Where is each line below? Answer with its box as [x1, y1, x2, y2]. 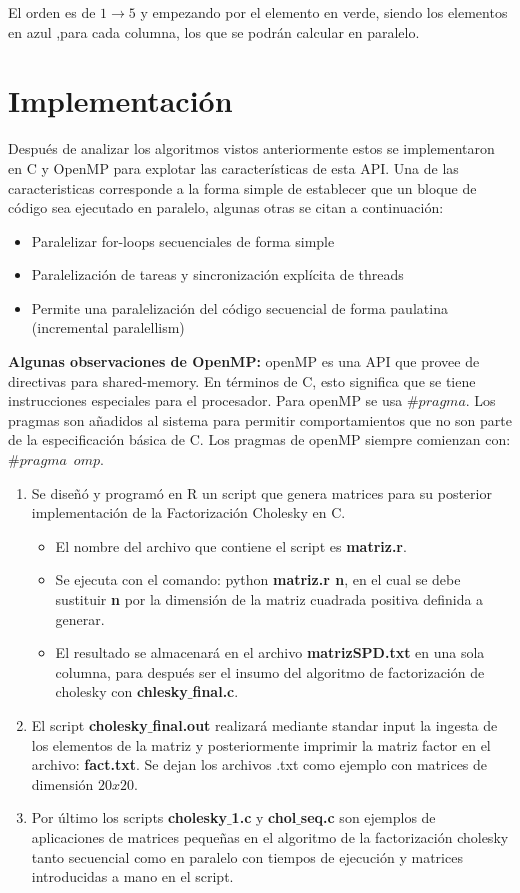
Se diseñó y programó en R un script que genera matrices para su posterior [31, 482, 492, 503]
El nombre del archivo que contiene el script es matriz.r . [55, 535, 407, 556]
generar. [55, 608, 105, 629]
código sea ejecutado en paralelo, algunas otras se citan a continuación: [8, 197, 444, 218]
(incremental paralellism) [31, 317, 185, 338]
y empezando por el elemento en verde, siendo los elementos [140, 2, 508, 22]
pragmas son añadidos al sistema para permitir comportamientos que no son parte [8, 409, 512, 430]
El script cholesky [31, 714, 148, 735]
